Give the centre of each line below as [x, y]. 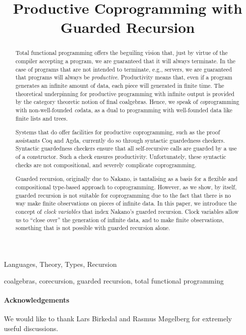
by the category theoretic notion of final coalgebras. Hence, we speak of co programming [127, 102]
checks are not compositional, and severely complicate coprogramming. [106, 165]
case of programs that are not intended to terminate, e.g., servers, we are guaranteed [124, 69]
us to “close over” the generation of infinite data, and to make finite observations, [120, 219]
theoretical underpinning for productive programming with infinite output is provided [125, 93]
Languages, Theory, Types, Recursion [60, 264]
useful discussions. [31, 328]
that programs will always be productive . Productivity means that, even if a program [124, 77]
